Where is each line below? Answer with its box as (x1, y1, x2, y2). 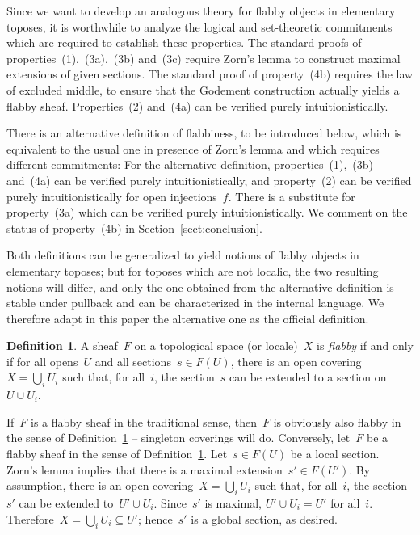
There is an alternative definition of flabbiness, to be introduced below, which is (6, 124, 402, 141)
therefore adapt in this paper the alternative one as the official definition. (6, 310, 369, 326)
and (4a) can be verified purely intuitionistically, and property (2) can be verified (6, 171, 412, 188)
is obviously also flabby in (273, 413, 401, 430)
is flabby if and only (317, 337, 414, 354)
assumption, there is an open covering (6, 477, 194, 494)
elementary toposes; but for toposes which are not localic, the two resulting (6, 262, 379, 279)
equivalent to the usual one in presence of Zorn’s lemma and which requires (6, 140, 380, 157)
